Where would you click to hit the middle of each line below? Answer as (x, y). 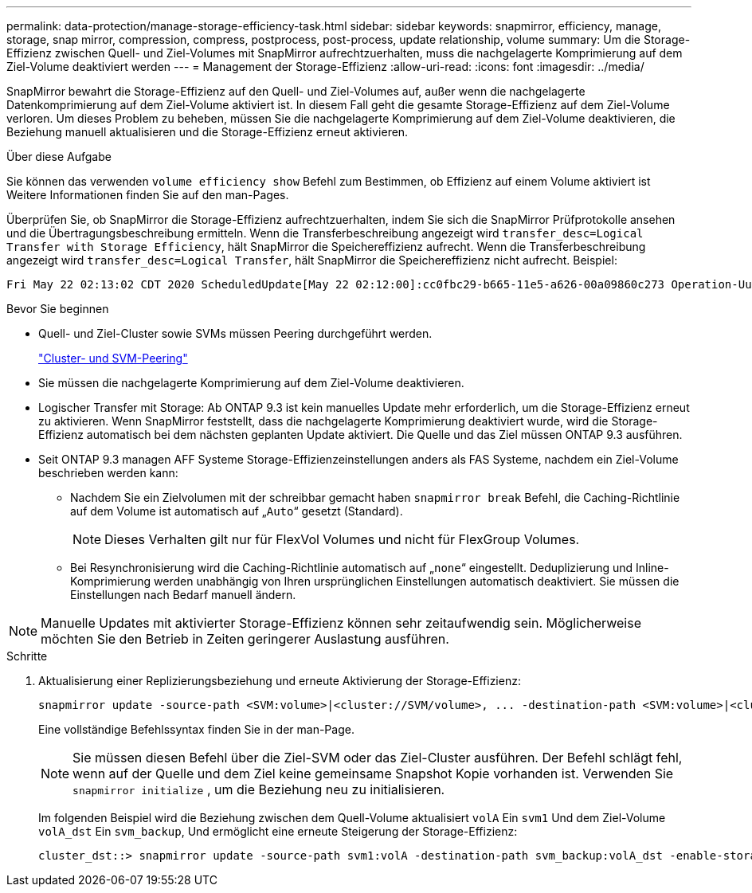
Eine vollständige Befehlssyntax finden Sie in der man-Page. (196, 729)
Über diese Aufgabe (59, 157)
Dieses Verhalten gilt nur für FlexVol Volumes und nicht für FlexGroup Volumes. (342, 539)
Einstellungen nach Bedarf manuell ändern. (183, 595)
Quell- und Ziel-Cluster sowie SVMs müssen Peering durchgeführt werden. (235, 333)
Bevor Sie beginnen (58, 309)
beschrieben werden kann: (108, 473)
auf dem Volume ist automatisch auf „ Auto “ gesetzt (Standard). (237, 511)
